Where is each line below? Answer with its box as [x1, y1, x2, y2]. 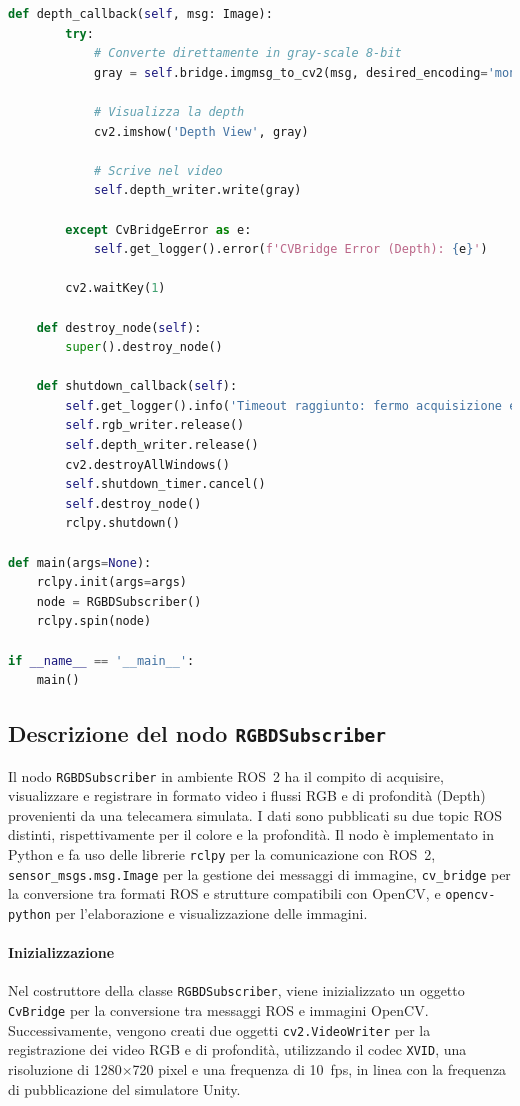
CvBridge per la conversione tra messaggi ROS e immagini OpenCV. [8, 1000, 429, 1021]
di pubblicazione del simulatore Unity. [8, 1078, 241, 1099]
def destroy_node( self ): [36, 320, 202, 335]
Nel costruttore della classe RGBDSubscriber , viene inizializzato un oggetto [8, 980, 465, 1001]
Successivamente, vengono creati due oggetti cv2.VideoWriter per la [8, 1019, 431, 1040]
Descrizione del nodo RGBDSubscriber [8, 718, 386, 749]
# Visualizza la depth [93, 104, 245, 119]
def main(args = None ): [8, 555, 152, 570]
